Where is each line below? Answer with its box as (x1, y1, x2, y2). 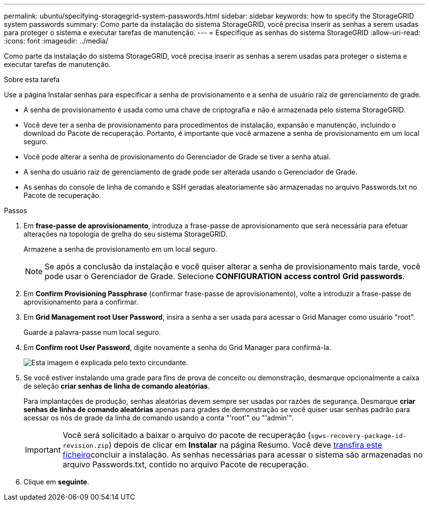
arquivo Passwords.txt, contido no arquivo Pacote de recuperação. (62, 460, 309, 469)
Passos (4, 206, 27, 215)
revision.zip (62, 442, 109, 449)
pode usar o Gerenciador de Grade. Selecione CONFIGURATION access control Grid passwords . (45, 271, 405, 281)
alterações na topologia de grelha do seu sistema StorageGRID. (24, 230, 228, 238)
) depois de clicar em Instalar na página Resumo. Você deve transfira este (108, 440, 382, 450)
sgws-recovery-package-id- (310, 432, 407, 439)
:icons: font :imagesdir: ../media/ (4, 37, 108, 45)
